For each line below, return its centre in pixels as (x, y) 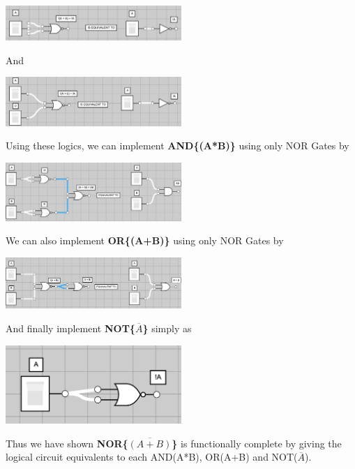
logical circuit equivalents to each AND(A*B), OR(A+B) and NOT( (152, 457)
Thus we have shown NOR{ (67, 443)
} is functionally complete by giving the (257, 443)
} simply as (167, 328)
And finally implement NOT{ (70, 328)
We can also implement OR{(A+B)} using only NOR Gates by (145, 240)
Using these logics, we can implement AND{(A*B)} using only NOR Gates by (177, 146)
